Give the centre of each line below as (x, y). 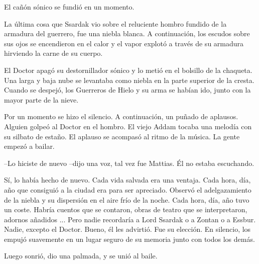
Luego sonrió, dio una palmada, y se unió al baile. (81, 256)
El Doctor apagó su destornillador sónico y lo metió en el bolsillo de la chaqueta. (128, 70)
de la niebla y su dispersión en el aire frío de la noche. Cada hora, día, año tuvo (127, 199)
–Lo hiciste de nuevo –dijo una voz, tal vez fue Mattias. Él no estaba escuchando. (129, 163)
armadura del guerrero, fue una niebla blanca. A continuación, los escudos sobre (127, 33)
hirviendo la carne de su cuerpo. (53, 53)
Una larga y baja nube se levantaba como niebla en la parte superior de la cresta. (129, 80)
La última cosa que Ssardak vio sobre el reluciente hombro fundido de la (115, 23)
